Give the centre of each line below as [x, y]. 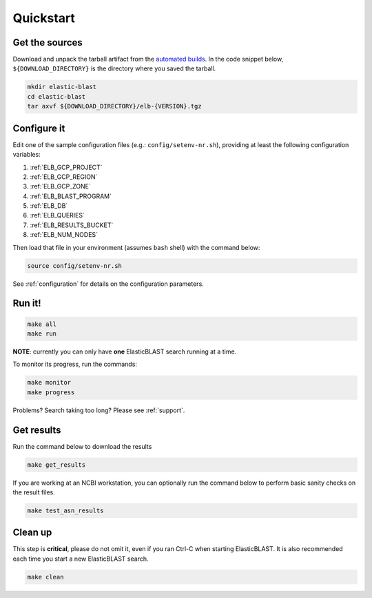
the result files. [34, 492]
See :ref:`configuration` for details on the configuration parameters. [108, 284]
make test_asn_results [65, 510]
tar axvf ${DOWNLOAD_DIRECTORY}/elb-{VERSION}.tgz [115, 106]
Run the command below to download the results [82, 446]
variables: [27, 155]
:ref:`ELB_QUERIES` [58, 215]
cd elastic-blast [56, 96]
